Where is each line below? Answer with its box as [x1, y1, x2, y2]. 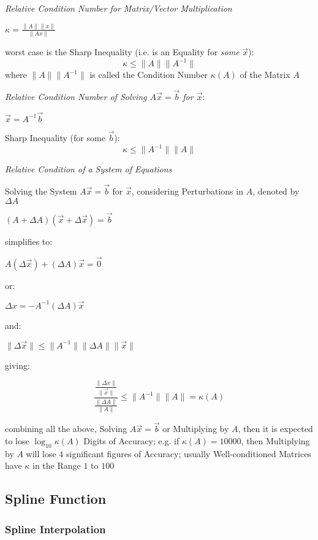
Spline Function [5, 489, 107, 508]
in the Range [32, 459, 81, 472]
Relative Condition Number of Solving [5, 90, 147, 103]
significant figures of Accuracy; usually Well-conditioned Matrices [66, 447, 311, 460]
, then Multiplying [241, 434, 310, 447]
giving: [5, 358, 30, 371]
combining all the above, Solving [5, 422, 127, 435]
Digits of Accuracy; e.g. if [83, 434, 180, 447]
